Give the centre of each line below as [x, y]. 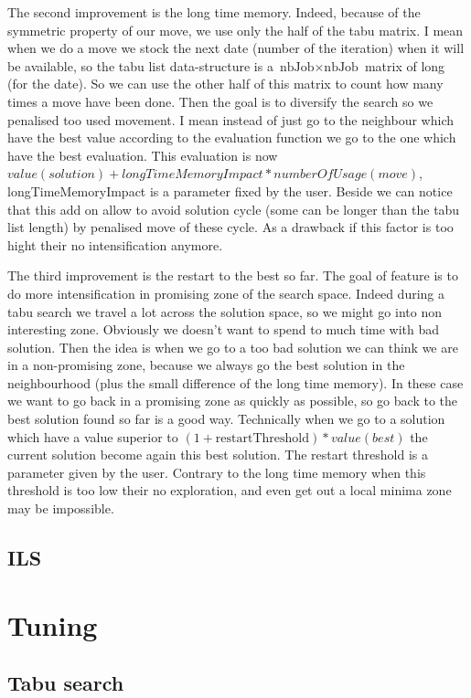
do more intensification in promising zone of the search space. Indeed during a [226, 293]
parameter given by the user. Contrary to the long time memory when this [217, 472]
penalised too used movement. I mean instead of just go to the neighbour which [230, 119]
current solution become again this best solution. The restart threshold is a [218, 455]
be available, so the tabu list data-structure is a [140, 65]
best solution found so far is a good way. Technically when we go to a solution [226, 419]
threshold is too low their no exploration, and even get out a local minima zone [230, 490]
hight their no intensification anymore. [115, 244]
